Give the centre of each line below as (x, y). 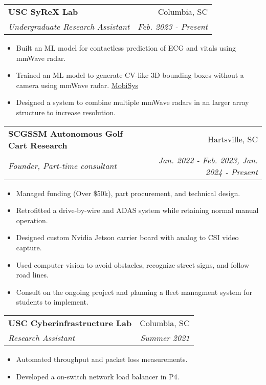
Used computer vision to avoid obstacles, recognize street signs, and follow (133, 264)
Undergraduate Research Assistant (69, 26)
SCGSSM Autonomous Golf (65, 133)
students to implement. (52, 302)
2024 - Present (231, 172)
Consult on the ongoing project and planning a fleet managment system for (134, 292)
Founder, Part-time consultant (62, 166)
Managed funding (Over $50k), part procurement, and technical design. (128, 193)
